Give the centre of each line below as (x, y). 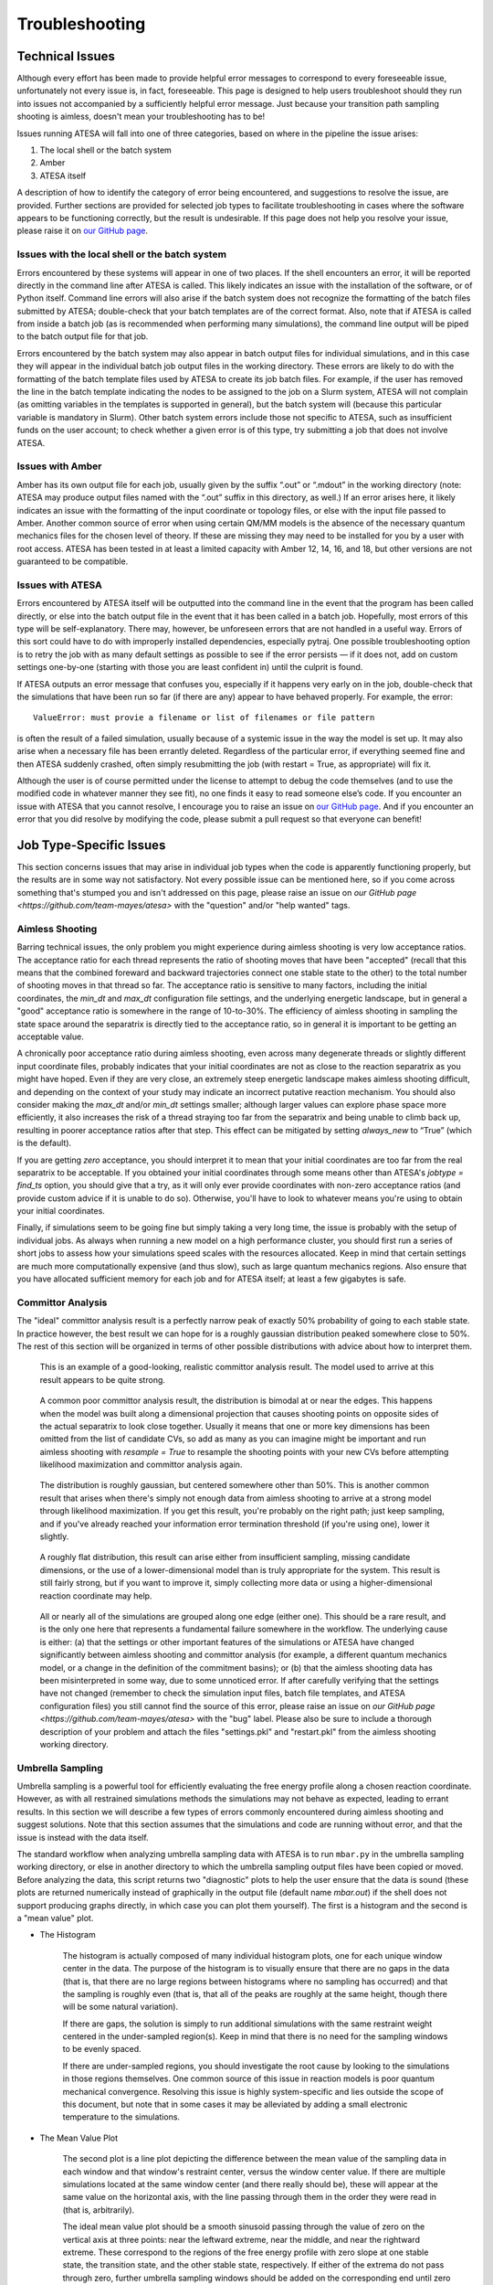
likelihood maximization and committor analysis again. (141, 1465)
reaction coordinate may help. (96, 1596)
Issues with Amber (59, 466)
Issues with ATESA (59, 585)
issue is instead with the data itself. (83, 1837)
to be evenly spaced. (102, 2049)
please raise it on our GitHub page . (82, 231)
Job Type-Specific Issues (91, 845)
